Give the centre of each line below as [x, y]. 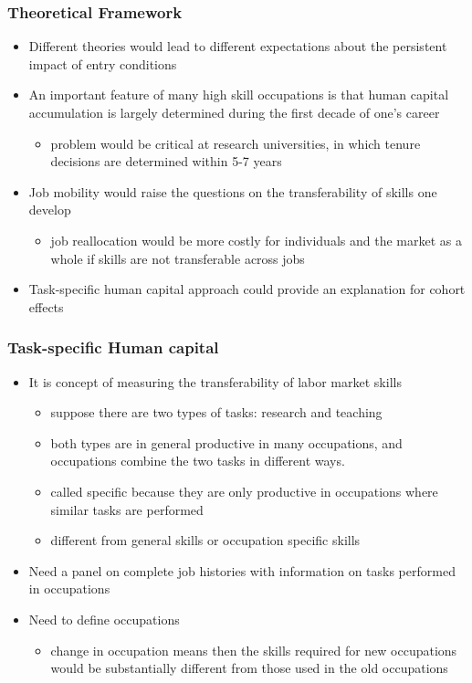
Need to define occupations [104, 619]
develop [50, 210]
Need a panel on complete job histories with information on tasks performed [242, 570]
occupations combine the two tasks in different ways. [198, 461]
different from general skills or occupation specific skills [205, 540]
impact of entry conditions [103, 63]
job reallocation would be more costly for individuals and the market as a [256, 240]
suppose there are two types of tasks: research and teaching [216, 412]
